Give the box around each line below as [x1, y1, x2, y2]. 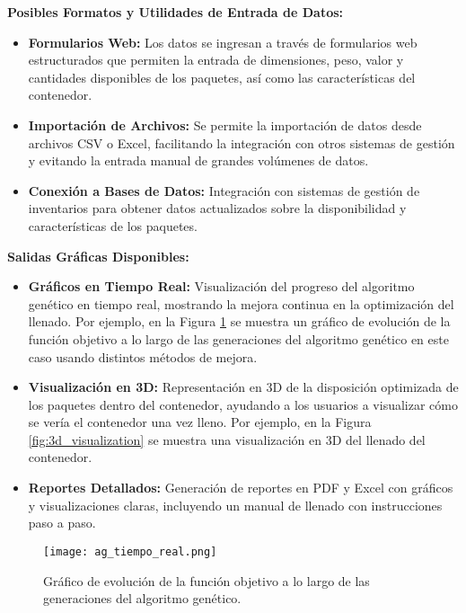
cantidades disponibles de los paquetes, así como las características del [28, 67, 416, 86]
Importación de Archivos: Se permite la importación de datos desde [28, 115, 422, 134]
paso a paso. [28, 513, 96, 532]
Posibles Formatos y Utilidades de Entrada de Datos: [7, 3, 344, 21]
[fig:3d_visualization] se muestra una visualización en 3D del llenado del [28, 430, 426, 449]
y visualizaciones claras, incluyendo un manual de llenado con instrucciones [28, 495, 443, 514]
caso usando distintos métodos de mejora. [28, 347, 258, 366]
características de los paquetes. [28, 216, 198, 235]
